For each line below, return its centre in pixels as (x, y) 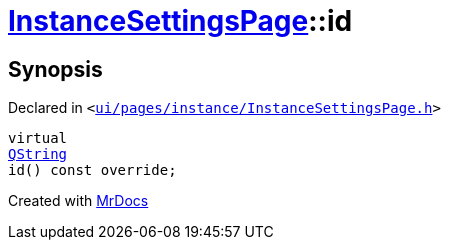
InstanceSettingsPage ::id (180, 21)
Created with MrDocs (78, 201)
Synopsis (55, 69)
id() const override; (92, 170)
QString (38, 154)
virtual (38, 138)
